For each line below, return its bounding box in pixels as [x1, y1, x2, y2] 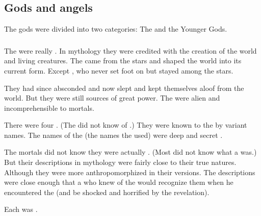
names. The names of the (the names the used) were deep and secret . [4, 129, 223, 140]
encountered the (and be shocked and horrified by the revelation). [4, 186, 210, 197]
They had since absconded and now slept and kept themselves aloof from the [4, 82, 244, 93]
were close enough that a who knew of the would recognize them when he [4, 177, 233, 187]
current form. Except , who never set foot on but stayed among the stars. [4, 65, 233, 76]
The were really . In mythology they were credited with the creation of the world [4, 45, 257, 56]
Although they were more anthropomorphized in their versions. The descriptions [4, 166, 255, 177]
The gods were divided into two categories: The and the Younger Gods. [4, 23, 227, 34]
